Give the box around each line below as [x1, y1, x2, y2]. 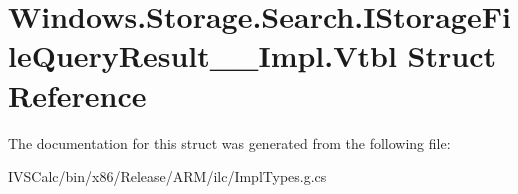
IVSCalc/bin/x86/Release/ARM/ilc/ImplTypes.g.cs [8, 166, 327, 187]
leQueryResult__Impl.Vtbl [8, 35, 397, 76]
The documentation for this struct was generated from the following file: [8, 132, 451, 153]
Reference [8, 74, 147, 115]
